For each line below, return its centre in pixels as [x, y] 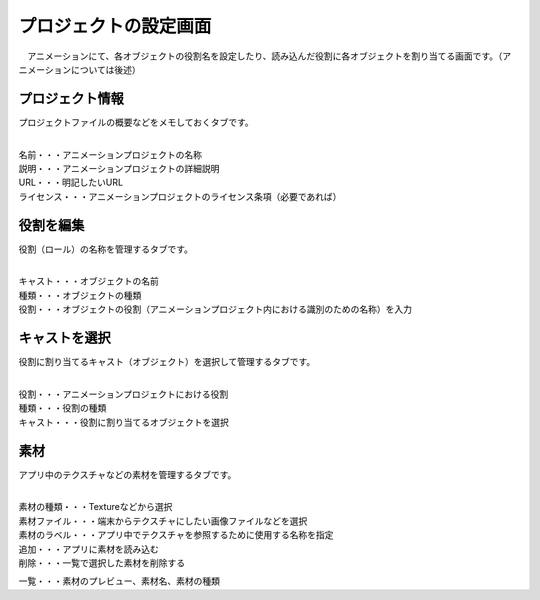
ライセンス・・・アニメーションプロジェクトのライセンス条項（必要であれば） [180, 196]
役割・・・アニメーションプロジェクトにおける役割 [123, 394]
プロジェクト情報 [71, 98]
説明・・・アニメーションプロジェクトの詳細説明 [119, 169]
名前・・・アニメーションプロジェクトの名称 [110, 154]
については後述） [106, 69]
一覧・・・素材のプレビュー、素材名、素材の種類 [119, 581]
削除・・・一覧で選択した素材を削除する [101, 562]
